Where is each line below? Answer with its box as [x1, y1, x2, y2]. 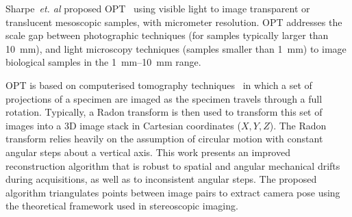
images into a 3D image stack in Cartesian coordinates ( [5, 118, 241, 132]
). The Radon [269, 118, 327, 132]
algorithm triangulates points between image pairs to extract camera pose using [5, 185, 340, 199]
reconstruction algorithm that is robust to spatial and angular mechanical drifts [5, 158, 340, 173]
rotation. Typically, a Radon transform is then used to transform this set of [5, 105, 323, 119]
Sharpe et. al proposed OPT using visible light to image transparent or [5, 1, 310, 15]
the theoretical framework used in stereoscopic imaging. [5, 199, 238, 213]
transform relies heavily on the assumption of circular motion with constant [5, 131, 323, 146]
